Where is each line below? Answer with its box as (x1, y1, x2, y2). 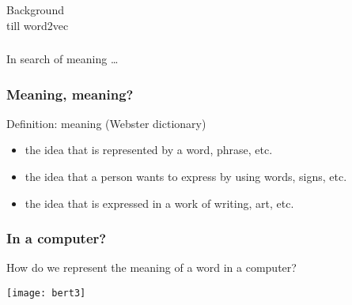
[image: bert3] (6, 288, 86, 299)
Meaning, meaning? (6, 84, 134, 104)
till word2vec (6, 17, 69, 33)
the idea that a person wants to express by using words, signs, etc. (25, 168, 347, 185)
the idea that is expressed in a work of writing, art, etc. (25, 194, 294, 211)
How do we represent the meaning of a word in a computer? (6, 259, 297, 276)
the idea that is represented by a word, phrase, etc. (25, 141, 273, 158)
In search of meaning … (6, 51, 119, 67)
